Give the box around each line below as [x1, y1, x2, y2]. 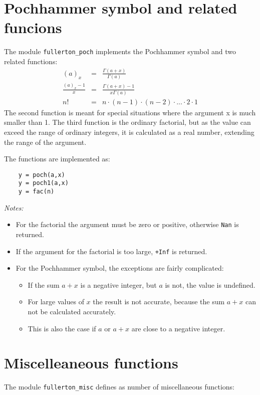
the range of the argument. [4, 136, 87, 147]
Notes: [4, 202, 24, 213]
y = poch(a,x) [18, 171, 65, 178]
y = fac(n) [18, 188, 55, 195]
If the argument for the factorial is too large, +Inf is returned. [16, 246, 207, 256]
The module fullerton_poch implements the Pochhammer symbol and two [4, 46, 236, 57]
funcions [4, 17, 62, 38]
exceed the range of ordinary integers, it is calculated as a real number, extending [4, 127, 254, 137]
